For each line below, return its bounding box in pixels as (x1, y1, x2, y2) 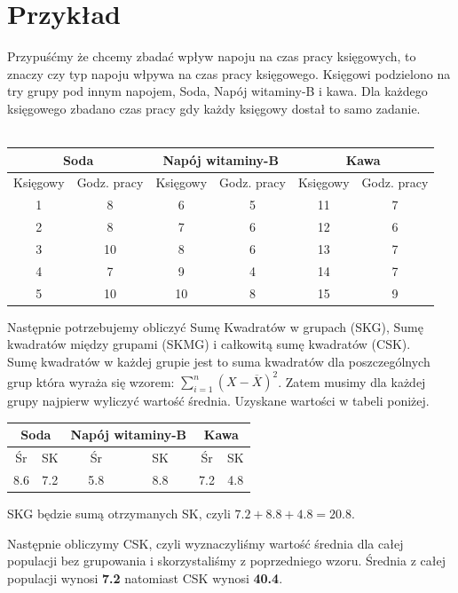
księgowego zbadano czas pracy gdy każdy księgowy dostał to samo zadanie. (7, 99, 421, 117)
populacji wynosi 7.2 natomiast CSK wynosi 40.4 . (7, 568, 283, 587)
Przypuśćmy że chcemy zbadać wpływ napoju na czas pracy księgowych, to (7, 47, 416, 66)
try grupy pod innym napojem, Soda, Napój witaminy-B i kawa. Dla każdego (7, 82, 428, 100)
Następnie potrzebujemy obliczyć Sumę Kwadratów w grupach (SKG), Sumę (7, 317, 423, 336)
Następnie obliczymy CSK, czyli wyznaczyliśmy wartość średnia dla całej (7, 534, 404, 552)
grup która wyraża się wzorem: (7, 372, 175, 391)
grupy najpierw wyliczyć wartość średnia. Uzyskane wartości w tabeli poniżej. (7, 391, 430, 410)
